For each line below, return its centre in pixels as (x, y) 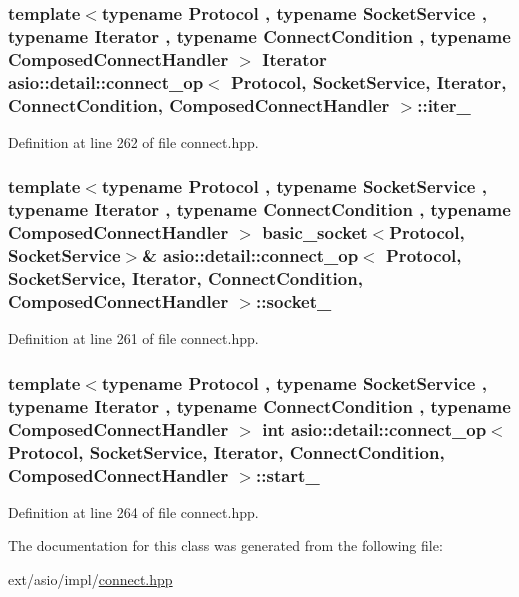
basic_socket (315, 232)
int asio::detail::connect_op (374, 428)
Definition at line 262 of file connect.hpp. (133, 141)
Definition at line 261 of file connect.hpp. (133, 338)
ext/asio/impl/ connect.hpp (90, 579)
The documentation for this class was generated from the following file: (225, 545)
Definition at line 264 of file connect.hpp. (133, 511)
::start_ (288, 474)
